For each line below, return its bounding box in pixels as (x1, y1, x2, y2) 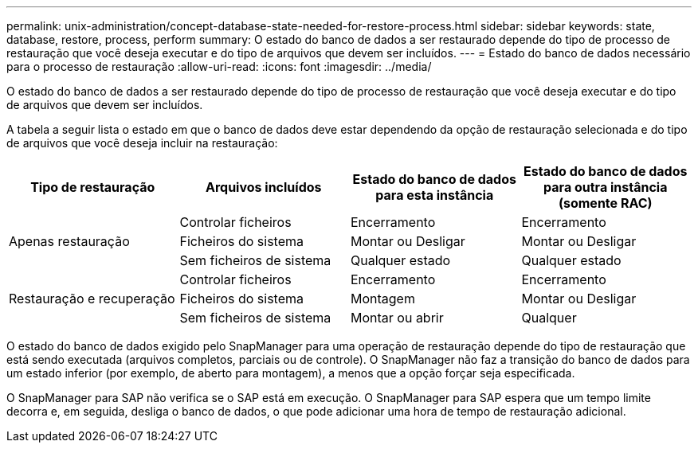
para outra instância (543, 179, 668, 195)
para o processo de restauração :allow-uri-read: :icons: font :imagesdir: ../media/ (6, 60, 432, 73)
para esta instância (375, 187, 494, 203)
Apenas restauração (9, 233, 130, 249)
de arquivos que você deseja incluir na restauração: (6, 136, 278, 150)
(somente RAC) (558, 195, 653, 211)
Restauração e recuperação (9, 291, 175, 306)
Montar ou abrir (351, 310, 444, 326)
